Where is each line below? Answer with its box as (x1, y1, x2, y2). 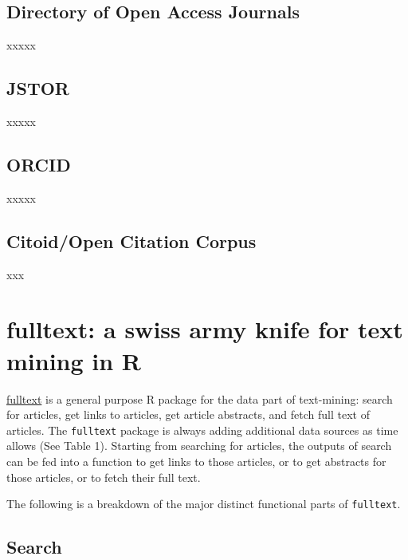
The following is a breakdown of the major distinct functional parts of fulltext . (6, 495, 401, 512)
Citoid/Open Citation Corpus (6, 228, 257, 253)
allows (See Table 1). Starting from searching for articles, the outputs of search (6, 437, 392, 454)
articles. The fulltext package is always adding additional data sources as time (6, 421, 398, 438)
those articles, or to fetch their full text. (6, 468, 201, 485)
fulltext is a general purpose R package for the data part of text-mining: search (6, 390, 393, 407)
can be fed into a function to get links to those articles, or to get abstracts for (6, 452, 386, 469)
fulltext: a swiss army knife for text (6, 313, 403, 345)
